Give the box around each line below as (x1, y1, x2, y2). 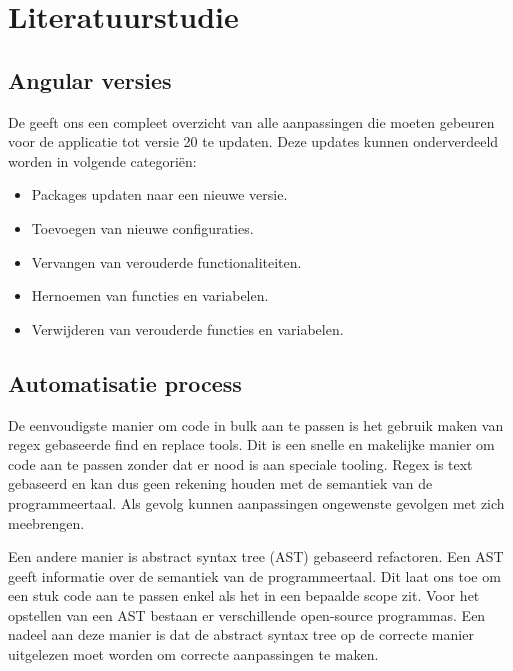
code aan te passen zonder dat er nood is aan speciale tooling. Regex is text (8, 453, 473, 474)
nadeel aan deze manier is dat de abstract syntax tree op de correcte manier (8, 624, 474, 645)
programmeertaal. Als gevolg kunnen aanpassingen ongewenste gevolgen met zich (8, 492, 505, 513)
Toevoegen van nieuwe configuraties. (31, 217, 254, 238)
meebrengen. (8, 512, 85, 533)
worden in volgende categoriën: (8, 150, 197, 171)
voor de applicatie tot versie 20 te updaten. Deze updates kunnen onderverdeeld (8, 131, 499, 152)
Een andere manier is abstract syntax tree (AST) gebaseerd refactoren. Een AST (8, 546, 504, 567)
